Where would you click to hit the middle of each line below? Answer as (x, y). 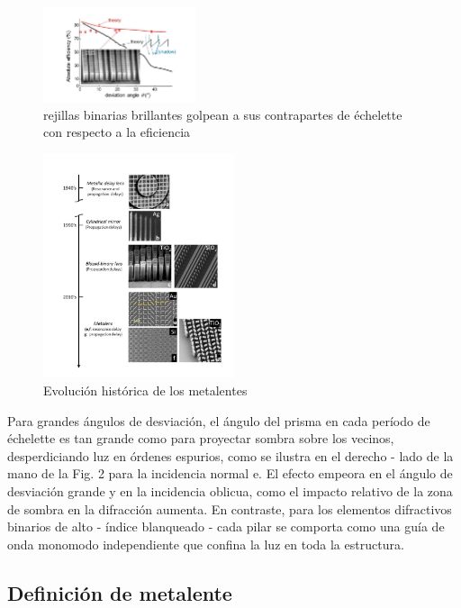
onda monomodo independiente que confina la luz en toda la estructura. (206, 544)
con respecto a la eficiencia (117, 132)
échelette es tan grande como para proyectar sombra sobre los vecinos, (201, 438)
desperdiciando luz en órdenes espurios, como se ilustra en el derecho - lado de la (230, 455)
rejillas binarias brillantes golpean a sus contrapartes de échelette (223, 114)
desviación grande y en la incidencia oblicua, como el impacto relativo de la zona (230, 490)
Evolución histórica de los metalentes (145, 390)
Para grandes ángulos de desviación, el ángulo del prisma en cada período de (219, 420)
